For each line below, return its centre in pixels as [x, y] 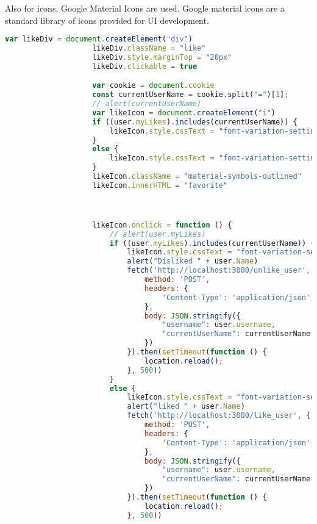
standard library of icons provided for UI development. [107, 20]
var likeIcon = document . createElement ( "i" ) [184, 113]
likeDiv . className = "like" [149, 48]
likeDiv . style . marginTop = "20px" [162, 57]
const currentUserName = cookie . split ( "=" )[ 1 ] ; [191, 95]
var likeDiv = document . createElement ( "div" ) [99, 39]
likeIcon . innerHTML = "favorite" [160, 185]
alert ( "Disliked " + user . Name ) [193, 261]
